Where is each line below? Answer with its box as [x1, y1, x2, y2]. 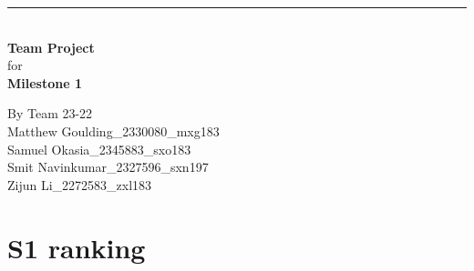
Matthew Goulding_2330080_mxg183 [7, 121, 220, 140]
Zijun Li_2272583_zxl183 [7, 175, 152, 194]
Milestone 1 [7, 73, 82, 92]
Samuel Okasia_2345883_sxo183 [7, 139, 191, 158]
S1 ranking [7, 228, 146, 266]
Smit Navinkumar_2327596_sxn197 [7, 157, 209, 176]
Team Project [7, 37, 95, 56]
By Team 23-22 [7, 104, 93, 123]
